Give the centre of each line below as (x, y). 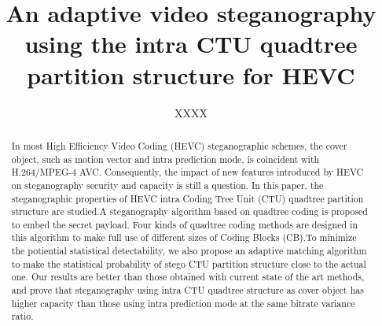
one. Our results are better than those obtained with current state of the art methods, (188, 277)
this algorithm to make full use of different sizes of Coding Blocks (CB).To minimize (184, 237)
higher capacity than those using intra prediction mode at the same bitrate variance (183, 303)
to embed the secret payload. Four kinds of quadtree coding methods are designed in (184, 224)
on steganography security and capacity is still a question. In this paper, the (167, 185)
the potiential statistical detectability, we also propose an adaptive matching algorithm (189, 251)
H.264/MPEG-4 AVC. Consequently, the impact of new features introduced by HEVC (187, 172)
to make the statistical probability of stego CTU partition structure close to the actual (189, 263)
